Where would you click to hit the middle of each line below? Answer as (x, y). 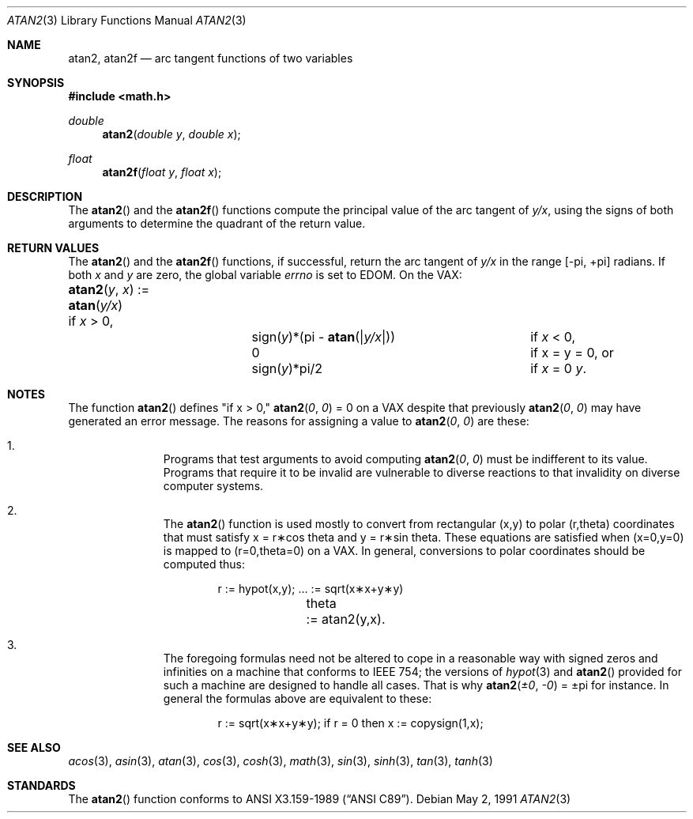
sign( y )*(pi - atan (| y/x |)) (323, 337)
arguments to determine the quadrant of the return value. (217, 223)
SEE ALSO (34, 747)
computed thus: (204, 564)
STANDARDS (41, 785)
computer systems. (213, 486)
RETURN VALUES (53, 248)
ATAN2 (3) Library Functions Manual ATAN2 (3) (127, 20)
